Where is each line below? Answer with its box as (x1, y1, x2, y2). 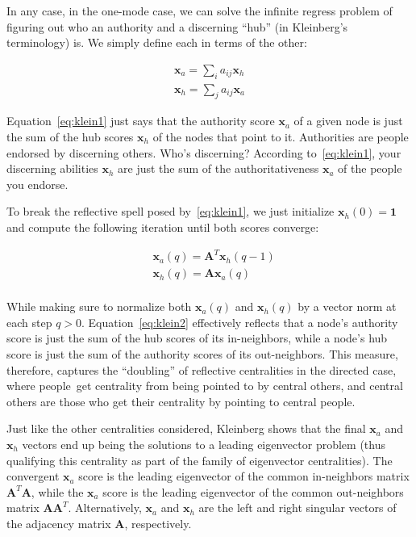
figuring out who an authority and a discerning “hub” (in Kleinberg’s (6, 18, 348, 35)
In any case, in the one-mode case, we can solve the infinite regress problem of (6, 2, 393, 19)
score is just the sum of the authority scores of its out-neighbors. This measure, (6, 345, 398, 362)
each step (6, 313, 52, 330)
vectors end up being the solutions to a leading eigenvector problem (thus (22, 435, 385, 452)
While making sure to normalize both (6, 298, 192, 315)
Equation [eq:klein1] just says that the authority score (6, 112, 275, 129)
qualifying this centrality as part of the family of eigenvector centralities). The (6, 451, 393, 468)
